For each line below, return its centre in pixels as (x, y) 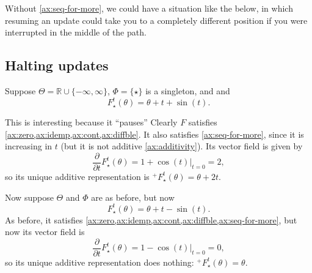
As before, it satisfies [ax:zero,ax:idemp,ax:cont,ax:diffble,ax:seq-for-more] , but (151, 219)
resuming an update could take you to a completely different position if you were (156, 20)
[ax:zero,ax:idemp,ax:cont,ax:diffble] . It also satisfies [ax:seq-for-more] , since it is (154, 134)
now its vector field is (45, 232)
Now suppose (29, 197)
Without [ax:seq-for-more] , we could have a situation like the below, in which (149, 8)
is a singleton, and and (188, 90)
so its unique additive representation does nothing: (100, 262)
